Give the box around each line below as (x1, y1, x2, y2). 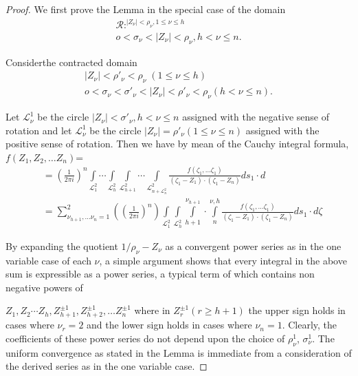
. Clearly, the (282, 317, 337, 332)
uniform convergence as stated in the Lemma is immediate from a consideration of (5, 345, 352, 359)
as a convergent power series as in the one (165, 238, 342, 253)
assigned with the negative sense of (182, 109, 329, 124)
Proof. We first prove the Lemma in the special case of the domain (5, 2, 286, 16)
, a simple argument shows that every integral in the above (99, 253, 347, 267)
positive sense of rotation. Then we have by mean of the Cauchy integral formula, (5, 136, 349, 151)
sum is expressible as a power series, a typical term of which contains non (5, 267, 315, 281)
